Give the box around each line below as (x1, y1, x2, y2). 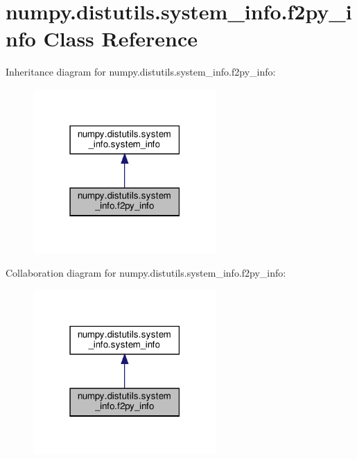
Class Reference (43, 24, 198, 53)
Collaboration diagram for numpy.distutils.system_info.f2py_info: (6, 265, 286, 279)
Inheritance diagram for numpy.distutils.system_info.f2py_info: (6, 64, 276, 79)
